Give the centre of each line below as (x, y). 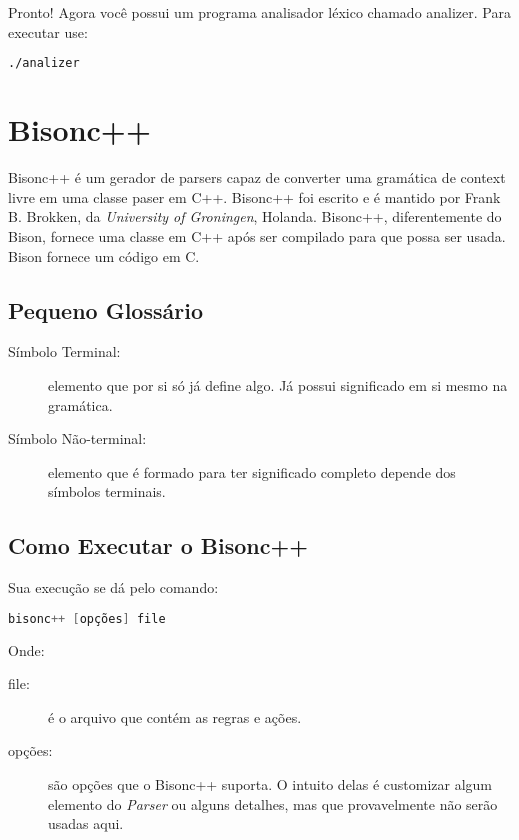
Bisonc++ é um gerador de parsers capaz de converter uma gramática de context (257, 177)
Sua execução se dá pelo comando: (113, 587)
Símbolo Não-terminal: (77, 438)
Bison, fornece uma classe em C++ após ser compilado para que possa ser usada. (257, 235)
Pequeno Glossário (105, 309)
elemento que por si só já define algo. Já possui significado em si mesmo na (278, 384)
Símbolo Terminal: (64, 351)
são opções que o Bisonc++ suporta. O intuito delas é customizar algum (270, 783)
